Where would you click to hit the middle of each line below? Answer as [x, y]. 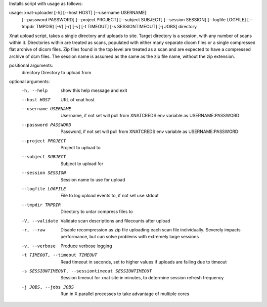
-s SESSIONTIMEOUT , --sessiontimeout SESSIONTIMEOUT [87, 271]
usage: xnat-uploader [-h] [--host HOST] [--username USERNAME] [78, 13]
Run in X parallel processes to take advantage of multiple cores [125, 294]
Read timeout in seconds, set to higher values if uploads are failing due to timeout [144, 262]
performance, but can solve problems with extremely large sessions [130, 237]
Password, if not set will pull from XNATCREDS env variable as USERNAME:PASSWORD [150, 132]
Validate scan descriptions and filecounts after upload [115, 220]
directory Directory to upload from [56, 72]
